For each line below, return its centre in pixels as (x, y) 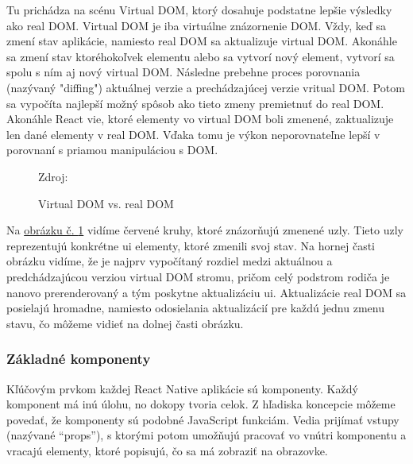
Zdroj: (53, 176)
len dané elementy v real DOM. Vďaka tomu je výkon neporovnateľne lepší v (193, 134)
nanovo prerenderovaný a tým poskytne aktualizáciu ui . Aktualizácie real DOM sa (206, 292)
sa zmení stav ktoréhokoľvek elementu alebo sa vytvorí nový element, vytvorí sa (201, 56)
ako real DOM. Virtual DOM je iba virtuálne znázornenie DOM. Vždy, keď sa (197, 25)
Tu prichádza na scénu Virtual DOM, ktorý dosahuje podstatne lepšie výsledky (199, 10)
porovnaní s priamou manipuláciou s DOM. (112, 150)
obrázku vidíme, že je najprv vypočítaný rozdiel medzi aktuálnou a (170, 261)
